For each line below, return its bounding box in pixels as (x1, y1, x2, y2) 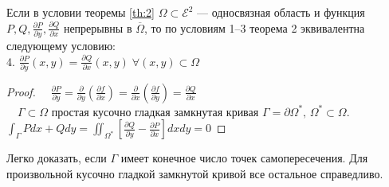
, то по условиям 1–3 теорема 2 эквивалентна (143, 19, 365, 36)
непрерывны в (63, 19, 132, 36)
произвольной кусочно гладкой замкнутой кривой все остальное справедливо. (6, 166, 383, 181)
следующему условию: (6, 37, 116, 53)
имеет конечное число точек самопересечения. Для (120, 150, 368, 166)
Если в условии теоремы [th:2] (6, 4, 155, 20)
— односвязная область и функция (197, 4, 365, 20)
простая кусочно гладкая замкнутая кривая (51, 103, 259, 119)
